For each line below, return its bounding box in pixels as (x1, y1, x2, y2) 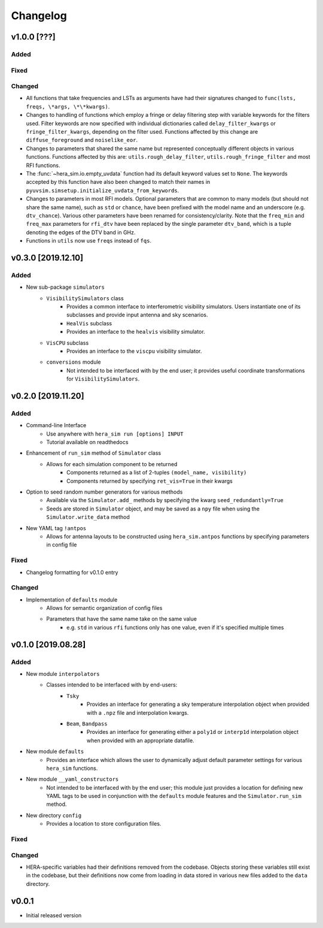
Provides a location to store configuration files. (46, 820, 161, 827)
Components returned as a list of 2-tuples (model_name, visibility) (66, 469, 247, 476)
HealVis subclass (66, 319, 112, 327)
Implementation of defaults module (26, 596, 118, 603)
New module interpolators (26, 670, 100, 677)
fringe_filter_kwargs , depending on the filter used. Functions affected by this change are (26, 128, 258, 135)
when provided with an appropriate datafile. (87, 737, 194, 744)
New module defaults (26, 748, 84, 755)
